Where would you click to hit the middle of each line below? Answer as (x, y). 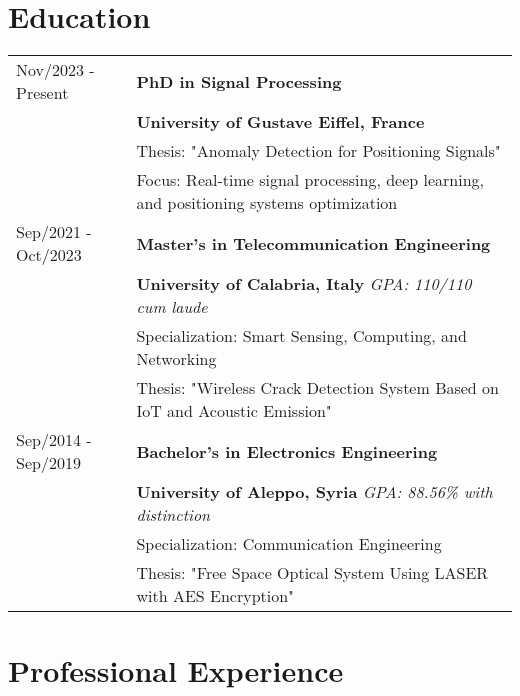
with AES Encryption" (215, 596)
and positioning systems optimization (267, 203)
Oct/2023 (49, 255)
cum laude (172, 307)
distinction (173, 515)
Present (42, 93)
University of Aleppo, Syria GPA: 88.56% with (314, 492)
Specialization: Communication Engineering (289, 544)
